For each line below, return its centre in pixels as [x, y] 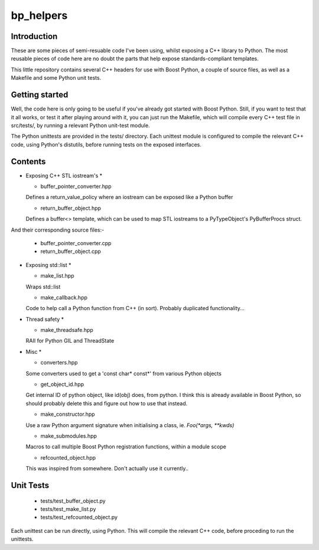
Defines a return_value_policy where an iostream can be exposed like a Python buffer [129, 197]
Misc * [34, 352]
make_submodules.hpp [69, 436]
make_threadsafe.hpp [67, 330]
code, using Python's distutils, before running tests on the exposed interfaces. [106, 144]
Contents [28, 162]
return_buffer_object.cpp [71, 252]
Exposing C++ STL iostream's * [64, 175]
